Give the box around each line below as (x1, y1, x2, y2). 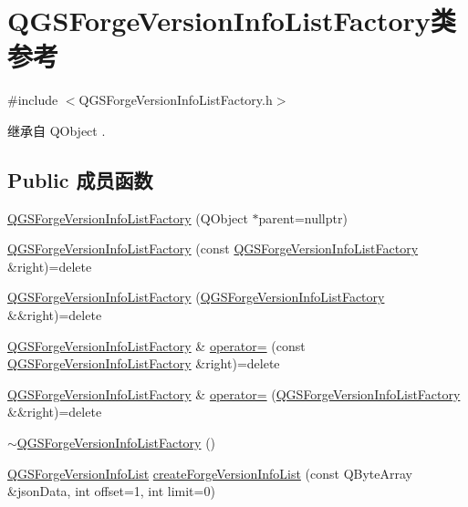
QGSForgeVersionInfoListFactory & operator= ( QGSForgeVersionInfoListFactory (7, 384, 461, 403)
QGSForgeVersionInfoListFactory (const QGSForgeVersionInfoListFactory (7, 239, 419, 258)
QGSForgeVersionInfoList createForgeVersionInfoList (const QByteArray (7, 463, 412, 482)
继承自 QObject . (7, 120, 106, 140)
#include (7, 90, 58, 109)
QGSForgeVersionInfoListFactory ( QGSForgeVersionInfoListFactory (7, 287, 385, 306)
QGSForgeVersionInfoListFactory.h (78, 90, 273, 109)
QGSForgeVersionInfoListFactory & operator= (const (7, 336, 306, 355)
